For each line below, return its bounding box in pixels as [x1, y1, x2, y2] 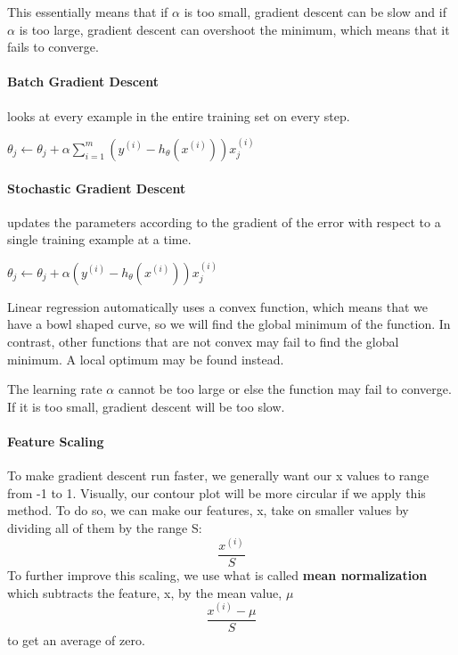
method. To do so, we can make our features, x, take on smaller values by [7, 501, 409, 520]
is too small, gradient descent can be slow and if [184, 3, 446, 20]
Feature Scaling [7, 431, 104, 450]
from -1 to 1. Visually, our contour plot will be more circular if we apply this [7, 483, 426, 502]
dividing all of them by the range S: [7, 518, 202, 536]
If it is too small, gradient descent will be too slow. [7, 397, 285, 415]
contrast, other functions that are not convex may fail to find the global [7, 332, 399, 350]
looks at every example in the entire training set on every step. [7, 106, 350, 125]
